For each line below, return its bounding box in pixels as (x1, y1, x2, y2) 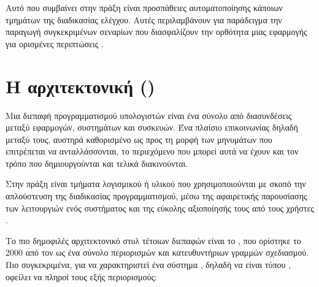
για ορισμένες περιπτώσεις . (6, 37, 104, 50)
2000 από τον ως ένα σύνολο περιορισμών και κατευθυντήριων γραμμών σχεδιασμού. (6, 246, 309, 259)
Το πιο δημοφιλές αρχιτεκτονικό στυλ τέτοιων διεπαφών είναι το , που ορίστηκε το (6, 234, 301, 247)
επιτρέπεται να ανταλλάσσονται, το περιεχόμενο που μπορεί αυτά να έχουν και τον (6, 145, 299, 158)
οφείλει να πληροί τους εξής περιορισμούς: (6, 270, 157, 283)
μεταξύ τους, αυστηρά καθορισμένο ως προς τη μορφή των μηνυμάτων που (6, 132, 272, 145)
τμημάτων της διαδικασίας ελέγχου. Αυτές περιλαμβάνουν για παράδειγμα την (6, 13, 282, 26)
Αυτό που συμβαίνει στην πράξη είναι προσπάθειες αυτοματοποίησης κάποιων (6, 1, 283, 13)
